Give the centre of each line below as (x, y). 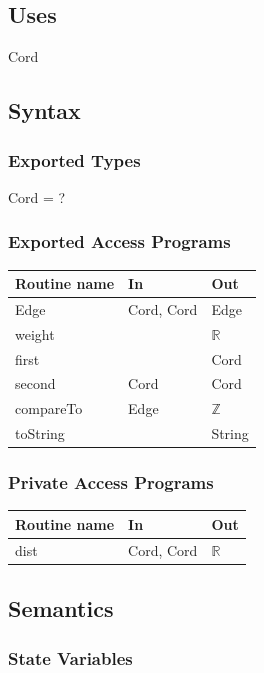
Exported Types (74, 159)
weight (35, 333)
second (35, 383)
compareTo (49, 408)
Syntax (44, 110)
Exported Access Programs (119, 241)
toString (40, 433)
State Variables (70, 657)
